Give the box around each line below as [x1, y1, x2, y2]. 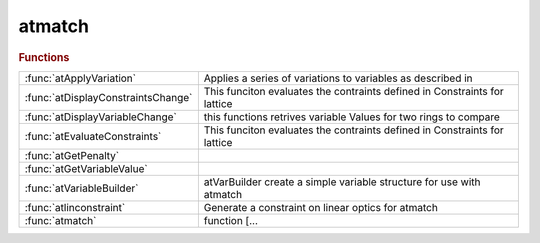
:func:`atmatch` [24, 213, 97, 227]
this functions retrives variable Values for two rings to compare [203, 110, 500, 124]
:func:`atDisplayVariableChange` [24, 110, 177, 124]
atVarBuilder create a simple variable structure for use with [203, 175, 481, 189]
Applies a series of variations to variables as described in [203, 71, 474, 85]
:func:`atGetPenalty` [24, 148, 120, 162]
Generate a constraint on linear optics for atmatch [203, 200, 439, 214]
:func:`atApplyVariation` [24, 71, 137, 85]
